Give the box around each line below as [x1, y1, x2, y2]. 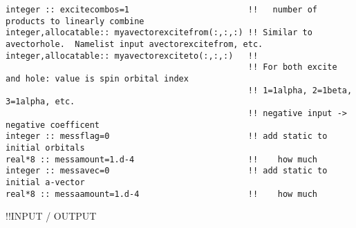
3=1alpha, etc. [6, 97, 75, 107]
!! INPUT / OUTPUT [6, 209, 97, 223]
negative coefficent [6, 120, 100, 130]
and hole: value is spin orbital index [6, 73, 189, 84]
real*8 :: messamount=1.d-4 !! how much [6, 154, 318, 164]
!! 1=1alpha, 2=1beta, [247, 85, 353, 95]
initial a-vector [6, 177, 85, 187]
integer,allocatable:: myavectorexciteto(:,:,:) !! [6, 50, 259, 61]
